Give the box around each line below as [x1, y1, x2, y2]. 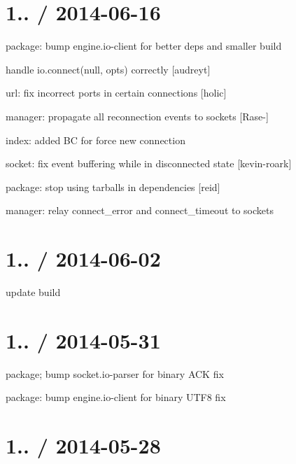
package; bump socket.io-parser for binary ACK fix [6, 366, 224, 381]
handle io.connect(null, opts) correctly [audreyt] [6, 62, 211, 76]
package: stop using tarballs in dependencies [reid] [6, 179, 220, 194]
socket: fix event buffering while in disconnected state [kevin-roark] [6, 156, 292, 171]
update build [6, 285, 61, 299]
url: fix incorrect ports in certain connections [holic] [6, 85, 227, 100]
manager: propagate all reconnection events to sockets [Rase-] [6, 108, 269, 123]
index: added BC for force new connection [6, 132, 185, 147]
